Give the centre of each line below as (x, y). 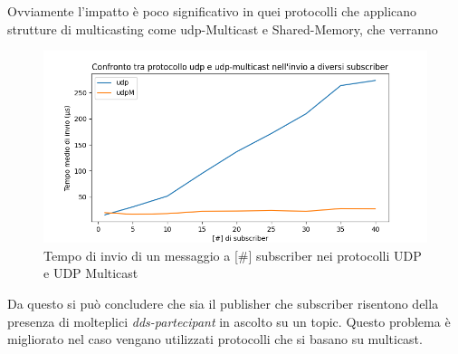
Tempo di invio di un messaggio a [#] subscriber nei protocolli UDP (233, 255)
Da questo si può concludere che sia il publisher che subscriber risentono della (223, 303)
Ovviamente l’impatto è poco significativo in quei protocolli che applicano (212, 11)
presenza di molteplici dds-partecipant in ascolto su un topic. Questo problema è (229, 321)
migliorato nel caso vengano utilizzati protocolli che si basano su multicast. (215, 339)
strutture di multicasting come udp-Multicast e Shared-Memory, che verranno (223, 29)
